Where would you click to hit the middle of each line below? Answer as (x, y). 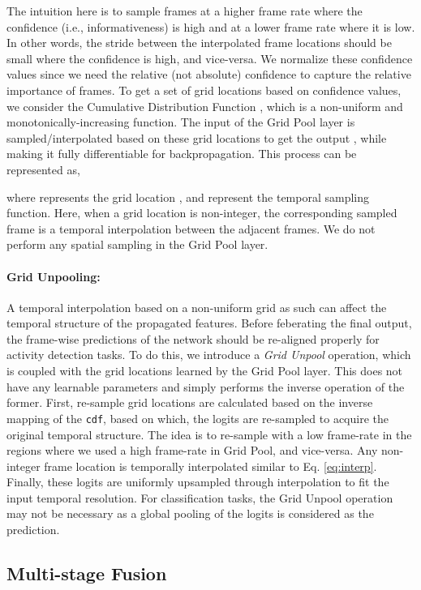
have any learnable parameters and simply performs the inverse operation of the (206, 386)
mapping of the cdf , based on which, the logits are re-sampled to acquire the (198, 418)
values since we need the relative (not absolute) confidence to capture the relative (209, 74)
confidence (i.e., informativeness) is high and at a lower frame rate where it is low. (211, 26)
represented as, (43, 169)
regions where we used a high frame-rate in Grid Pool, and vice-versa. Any (192, 450)
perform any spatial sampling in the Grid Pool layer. (137, 244)
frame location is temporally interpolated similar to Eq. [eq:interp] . (210, 466)
